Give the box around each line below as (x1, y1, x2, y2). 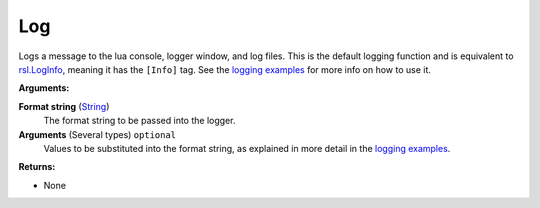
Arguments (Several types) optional (18, 128, 177, 140)
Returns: (18, 161, 56, 173)
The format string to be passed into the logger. (43, 115, 236, 127)
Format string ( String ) (18, 100, 110, 112)
